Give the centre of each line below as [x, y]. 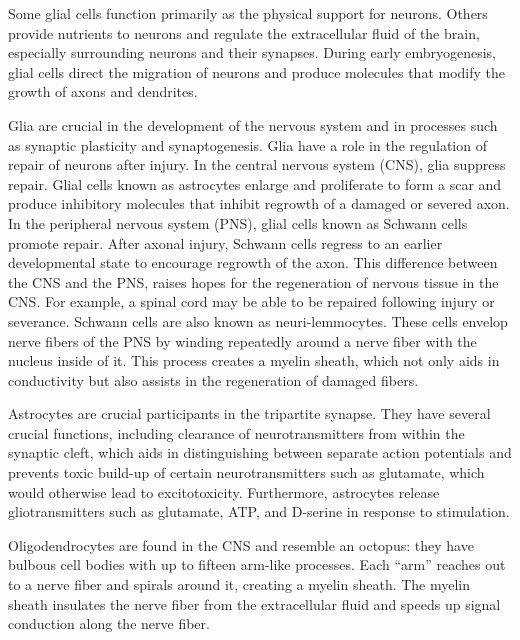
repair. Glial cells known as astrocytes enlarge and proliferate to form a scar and [255, 183]
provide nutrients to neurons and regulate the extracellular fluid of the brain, [244, 32]
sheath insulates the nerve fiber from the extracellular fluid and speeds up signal [254, 603]
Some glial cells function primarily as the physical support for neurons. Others [248, 13]
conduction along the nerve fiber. [109, 623]
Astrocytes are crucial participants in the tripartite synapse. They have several [249, 413]
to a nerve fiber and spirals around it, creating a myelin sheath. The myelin [239, 584]
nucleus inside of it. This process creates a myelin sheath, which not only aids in [254, 360]
